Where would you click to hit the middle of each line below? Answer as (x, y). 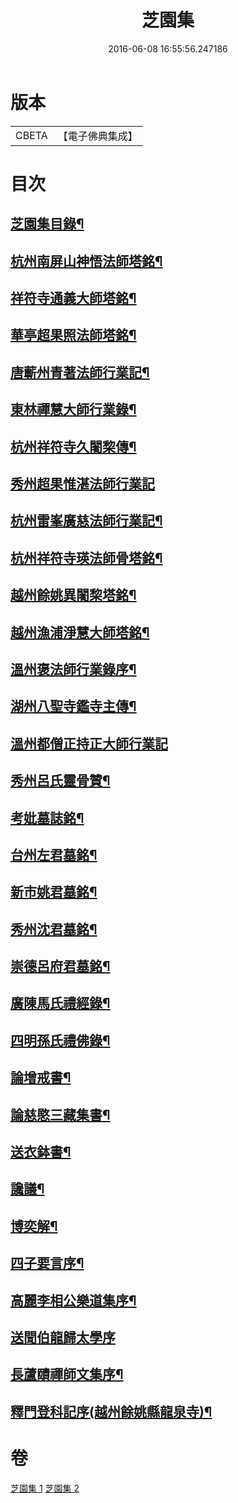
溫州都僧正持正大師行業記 (89, 743)
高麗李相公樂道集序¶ (73, 1300)
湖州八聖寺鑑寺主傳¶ (73, 706)
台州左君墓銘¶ (54, 854)
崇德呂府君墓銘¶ (60, 966)
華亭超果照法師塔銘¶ (73, 335)
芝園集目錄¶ (47, 224)
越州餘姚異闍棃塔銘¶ (73, 595)
